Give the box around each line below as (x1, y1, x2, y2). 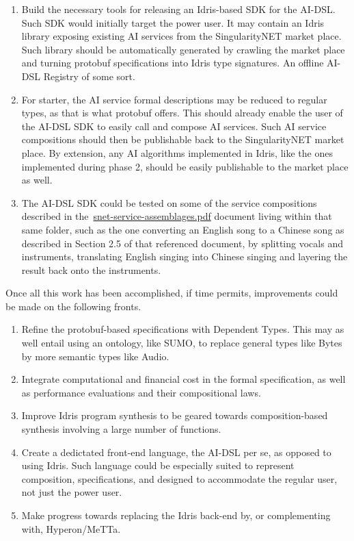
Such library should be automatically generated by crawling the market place (21, 42, 345, 56)
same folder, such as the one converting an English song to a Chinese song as (21, 222, 344, 236)
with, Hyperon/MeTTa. (21, 521, 121, 536)
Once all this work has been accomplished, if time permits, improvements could (5, 286, 338, 300)
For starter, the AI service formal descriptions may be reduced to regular (21, 92, 327, 106)
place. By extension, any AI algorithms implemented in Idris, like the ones (21, 145, 333, 160)
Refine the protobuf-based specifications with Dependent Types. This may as (21, 322, 344, 336)
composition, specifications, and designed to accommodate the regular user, (21, 471, 338, 486)
